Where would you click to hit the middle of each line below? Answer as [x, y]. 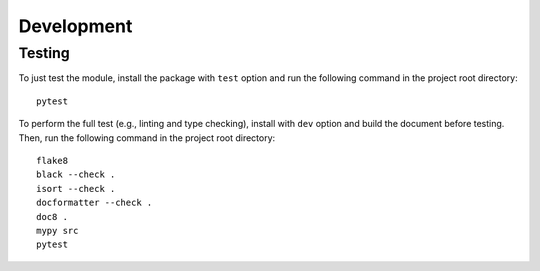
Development [75, 26]
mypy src [57, 230]
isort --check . [76, 188]
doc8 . [52, 216]
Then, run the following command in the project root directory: [147, 137]
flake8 [52, 160]
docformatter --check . [94, 203]
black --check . [76, 174]
